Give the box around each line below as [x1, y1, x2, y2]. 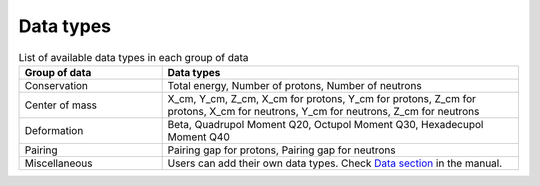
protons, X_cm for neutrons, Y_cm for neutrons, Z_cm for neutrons [167, 104, 480, 118]
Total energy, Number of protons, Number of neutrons [167, 78, 422, 92]
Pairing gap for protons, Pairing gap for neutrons [167, 143, 396, 157]
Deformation [24, 123, 84, 137]
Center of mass [24, 98, 98, 112]
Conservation [24, 78, 89, 92]
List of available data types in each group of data [18, 50, 249, 64]
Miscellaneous [24, 156, 93, 170]
